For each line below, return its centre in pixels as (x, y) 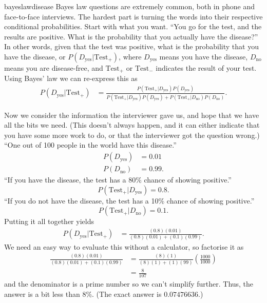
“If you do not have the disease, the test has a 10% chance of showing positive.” (129, 200)
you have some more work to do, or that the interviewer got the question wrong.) (132, 135)
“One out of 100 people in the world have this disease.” (90, 145)
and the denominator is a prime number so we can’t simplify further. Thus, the (129, 284)
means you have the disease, (204, 56)
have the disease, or (35, 56)
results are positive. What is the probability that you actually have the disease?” (131, 36)
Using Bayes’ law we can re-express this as (71, 78)
